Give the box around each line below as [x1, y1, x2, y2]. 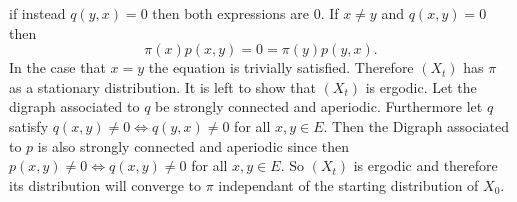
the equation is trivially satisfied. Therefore [148, 57, 414, 78]
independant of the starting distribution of [218, 174, 479, 195]
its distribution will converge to [9, 174, 201, 195]
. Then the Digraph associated [323, 115, 510, 136]
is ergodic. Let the [365, 76, 477, 97]
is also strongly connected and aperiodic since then [37, 135, 349, 156]
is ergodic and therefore [353, 155, 498, 176]
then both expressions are [152, 3, 309, 23]
